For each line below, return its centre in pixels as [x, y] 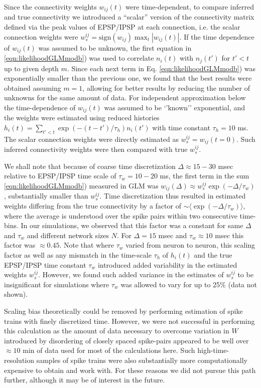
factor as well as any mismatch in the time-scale [78, 255]
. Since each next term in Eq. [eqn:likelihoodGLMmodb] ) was [161, 68]
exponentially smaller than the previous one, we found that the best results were [128, 78]
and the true [213, 255]
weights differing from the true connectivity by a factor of [93, 206]
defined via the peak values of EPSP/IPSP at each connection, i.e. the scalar [122, 27]
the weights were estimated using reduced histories [82, 118]
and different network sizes [68, 235]
